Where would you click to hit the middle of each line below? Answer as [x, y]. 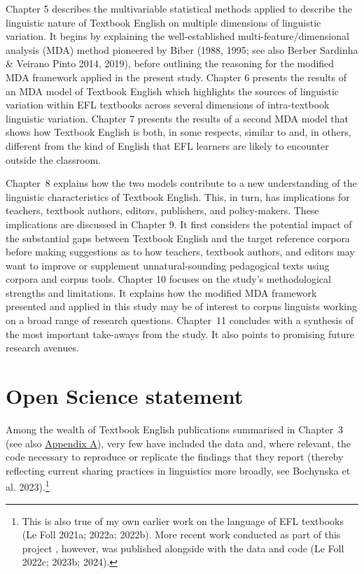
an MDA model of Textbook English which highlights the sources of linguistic [173, 91]
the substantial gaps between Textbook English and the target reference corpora [178, 238]
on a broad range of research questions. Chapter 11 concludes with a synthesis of [180, 320]
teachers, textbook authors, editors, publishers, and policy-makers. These [162, 210]
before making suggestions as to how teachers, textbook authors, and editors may [180, 252]
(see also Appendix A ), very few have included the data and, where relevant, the [178, 443]
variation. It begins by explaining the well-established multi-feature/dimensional [177, 36]
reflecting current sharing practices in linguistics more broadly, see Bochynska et [178, 470]
